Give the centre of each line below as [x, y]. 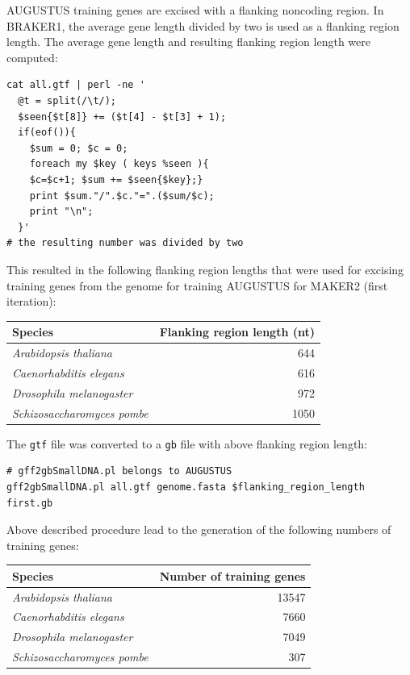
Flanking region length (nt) [237, 332]
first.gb [30, 503]
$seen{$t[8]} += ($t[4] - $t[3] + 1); [122, 117]
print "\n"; [61, 212]
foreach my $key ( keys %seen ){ [119, 164]
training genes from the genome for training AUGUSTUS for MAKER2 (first [197, 285]
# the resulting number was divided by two [125, 243]
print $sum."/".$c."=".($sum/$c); [122, 196]
